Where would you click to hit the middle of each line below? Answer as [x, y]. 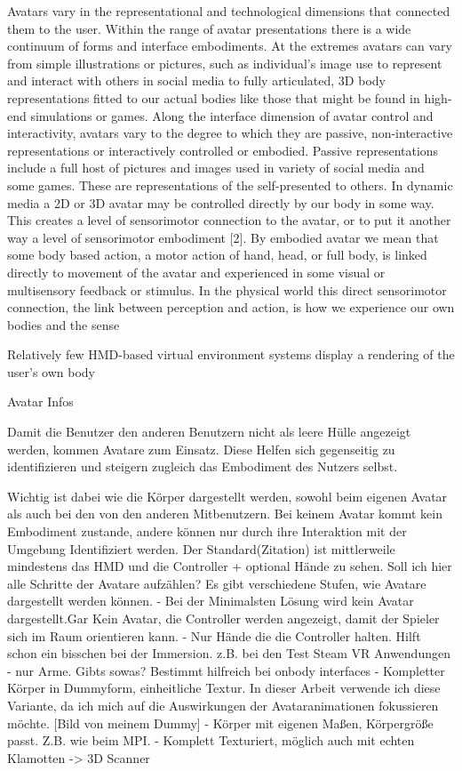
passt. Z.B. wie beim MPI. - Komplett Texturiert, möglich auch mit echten [211, 740]
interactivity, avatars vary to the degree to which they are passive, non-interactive [230, 133]
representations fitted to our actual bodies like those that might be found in [214, 97]
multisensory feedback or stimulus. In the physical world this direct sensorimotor [227, 289]
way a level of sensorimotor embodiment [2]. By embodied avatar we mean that [223, 237]
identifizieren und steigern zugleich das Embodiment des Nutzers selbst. [203, 466]
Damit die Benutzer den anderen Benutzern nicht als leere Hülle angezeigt [209, 432]
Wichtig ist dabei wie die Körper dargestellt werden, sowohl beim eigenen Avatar [227, 496]
